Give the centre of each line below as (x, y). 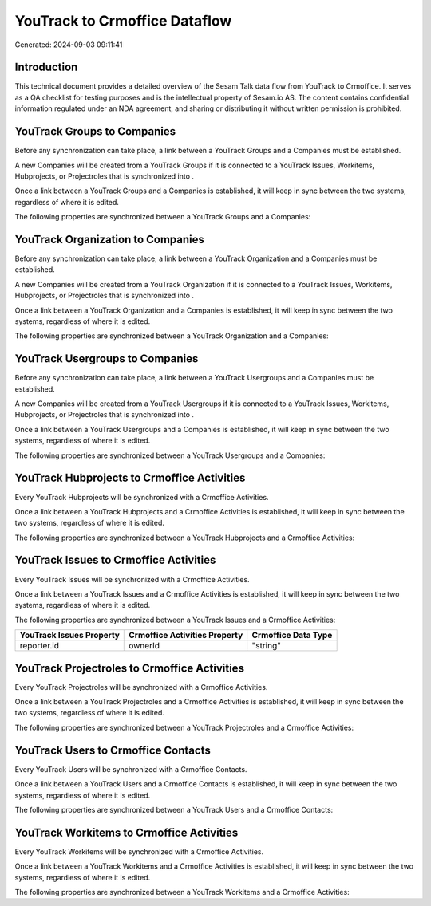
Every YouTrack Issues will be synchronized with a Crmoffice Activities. (132, 579)
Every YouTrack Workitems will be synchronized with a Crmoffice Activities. (139, 851)
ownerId (144, 646)
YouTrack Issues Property (69, 636)
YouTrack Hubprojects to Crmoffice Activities (130, 478)
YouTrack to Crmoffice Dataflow (123, 21)
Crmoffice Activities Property (186, 636)
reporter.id (40, 646)
